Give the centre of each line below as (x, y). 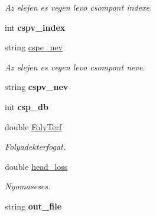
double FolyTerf (33, 126)
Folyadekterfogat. (35, 146)
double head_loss (36, 166)
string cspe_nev (34, 47)
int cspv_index (35, 27)
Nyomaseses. (28, 186)
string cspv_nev (37, 87)
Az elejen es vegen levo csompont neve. (75, 67)
